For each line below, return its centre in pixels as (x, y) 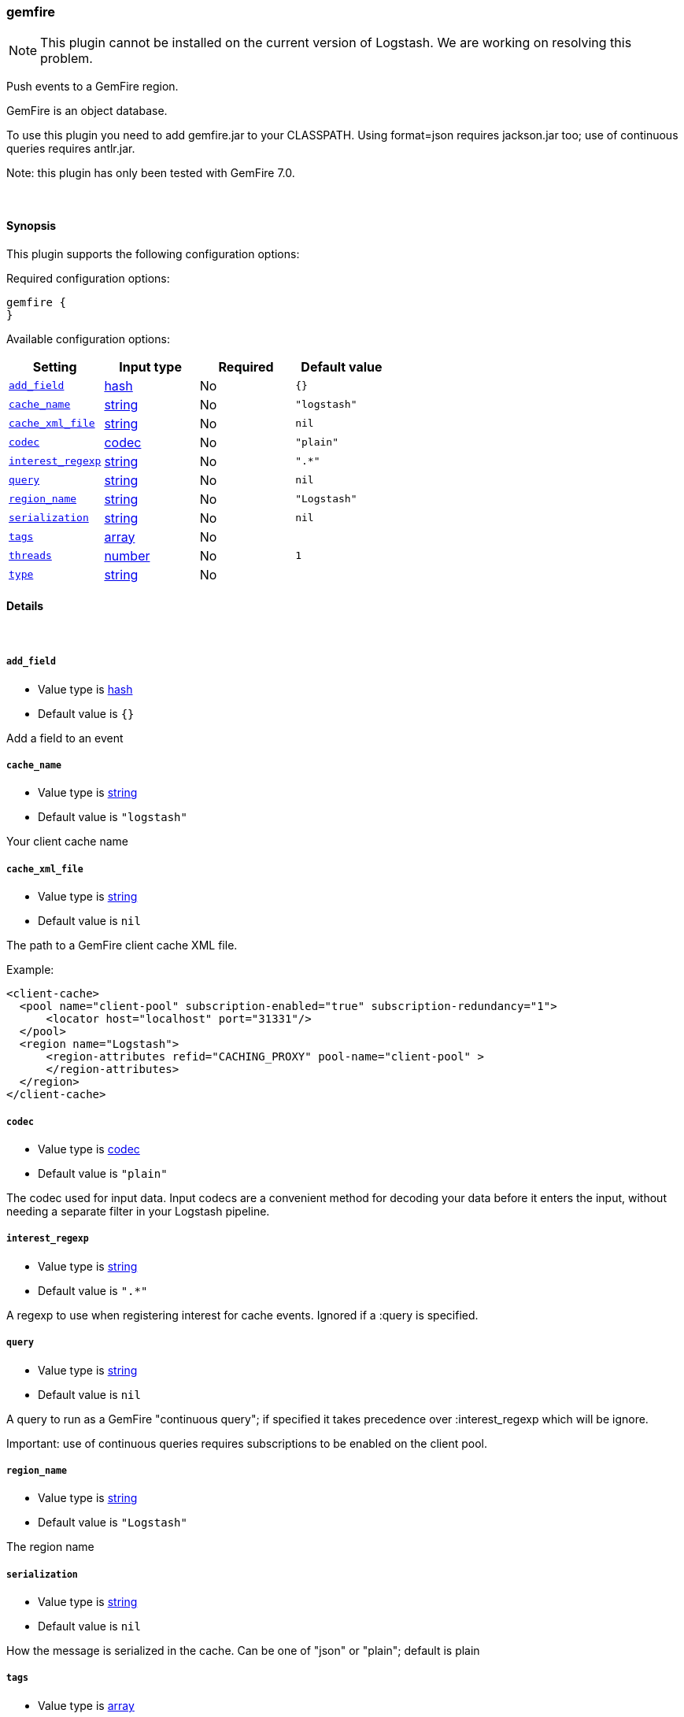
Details (25, 606)
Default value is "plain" (103, 1173)
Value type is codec (89, 1149)
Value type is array (86, 1705)
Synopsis (31, 225)
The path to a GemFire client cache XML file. (122, 945)
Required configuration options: (88, 278)
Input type (150, 366)
